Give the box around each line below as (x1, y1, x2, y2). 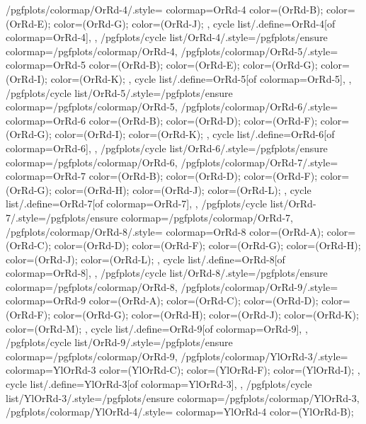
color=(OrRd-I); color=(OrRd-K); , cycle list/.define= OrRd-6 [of (55, 127, 335, 142)
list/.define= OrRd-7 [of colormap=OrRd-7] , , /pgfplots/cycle (6, 196, 268, 211)
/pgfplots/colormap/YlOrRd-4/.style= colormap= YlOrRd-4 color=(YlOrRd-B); (6, 404, 354, 419)
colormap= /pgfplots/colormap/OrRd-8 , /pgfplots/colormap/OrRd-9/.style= (6, 279, 338, 294)
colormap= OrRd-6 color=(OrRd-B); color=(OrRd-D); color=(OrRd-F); (6, 113, 318, 127)
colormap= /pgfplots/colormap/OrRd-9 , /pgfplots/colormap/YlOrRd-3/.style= (6, 348, 348, 363)
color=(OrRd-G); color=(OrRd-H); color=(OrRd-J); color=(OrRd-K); (53, 307, 359, 322)
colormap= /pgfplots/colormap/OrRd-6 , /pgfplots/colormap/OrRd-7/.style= (6, 154, 338, 169)
